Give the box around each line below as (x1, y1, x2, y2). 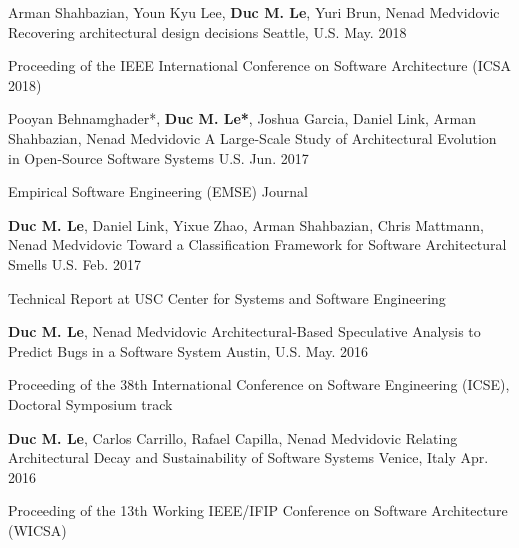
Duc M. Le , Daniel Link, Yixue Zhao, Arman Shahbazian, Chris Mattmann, (8, 214, 484, 235)
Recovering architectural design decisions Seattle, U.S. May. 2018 (8, 21, 407, 42)
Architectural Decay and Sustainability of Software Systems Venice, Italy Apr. (8, 447, 489, 468)
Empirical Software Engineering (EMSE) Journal (8, 181, 308, 202)
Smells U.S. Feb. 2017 (8, 253, 141, 274)
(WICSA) (8, 519, 67, 540)
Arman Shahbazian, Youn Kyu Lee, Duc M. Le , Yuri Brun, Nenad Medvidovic (8, 2, 500, 22)
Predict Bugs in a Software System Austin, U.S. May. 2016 (8, 340, 369, 361)
